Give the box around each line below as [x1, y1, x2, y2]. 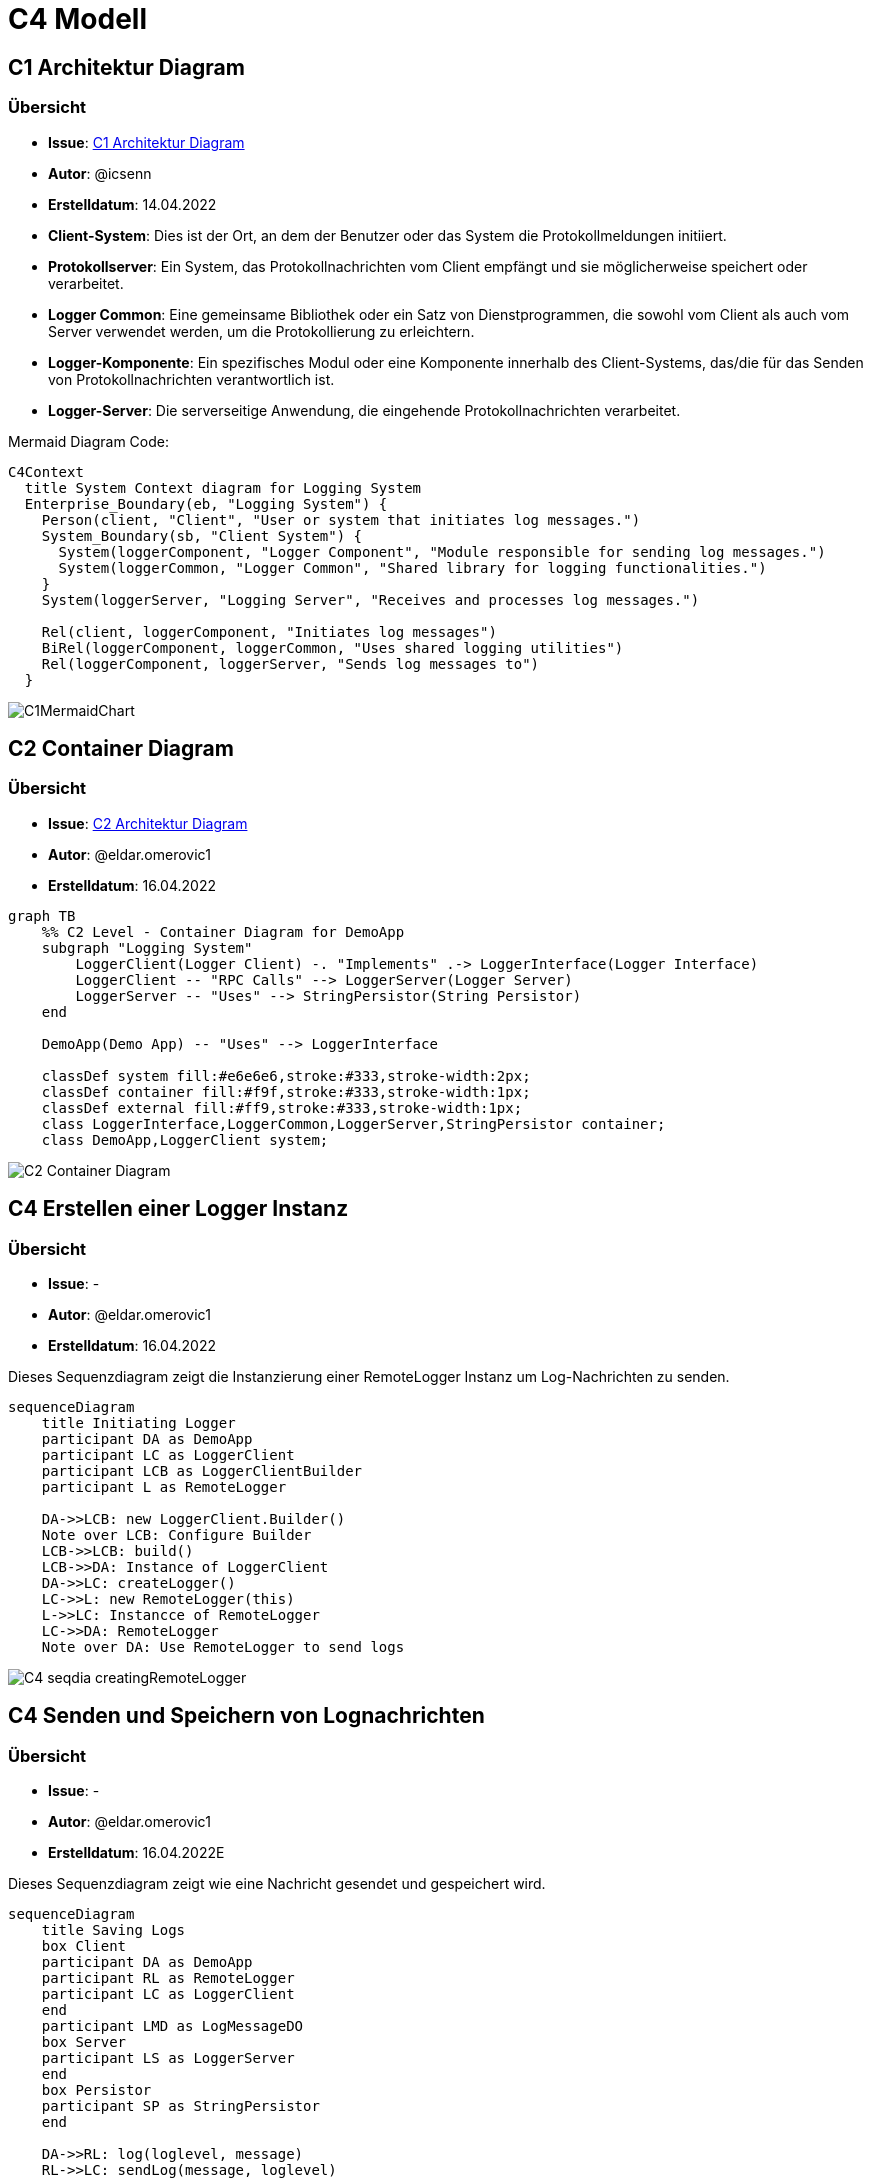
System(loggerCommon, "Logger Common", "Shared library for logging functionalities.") [58, 559, 767, 576]
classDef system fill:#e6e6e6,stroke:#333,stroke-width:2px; [41, 1067, 531, 1084]
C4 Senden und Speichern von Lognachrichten [8, 1703, 485, 1729]
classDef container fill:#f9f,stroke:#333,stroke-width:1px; [41, 1083, 531, 1100]
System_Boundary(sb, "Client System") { [41, 527, 363, 544]
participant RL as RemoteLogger [41, 1970, 295, 1987]
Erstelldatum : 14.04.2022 [48, 195, 217, 213]
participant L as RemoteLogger [41, 1478, 287, 1495]
